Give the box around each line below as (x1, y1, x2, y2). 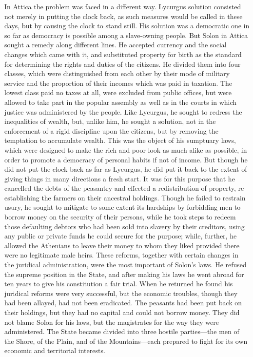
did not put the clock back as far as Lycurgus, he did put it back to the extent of (4, 164, 247, 174)
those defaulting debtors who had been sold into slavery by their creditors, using (4, 221, 245, 231)
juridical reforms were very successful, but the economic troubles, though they (4, 288, 238, 298)
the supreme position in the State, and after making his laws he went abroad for (4, 269, 244, 279)
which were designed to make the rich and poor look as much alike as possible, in (4, 144, 247, 155)
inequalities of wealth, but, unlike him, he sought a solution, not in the (4, 116, 216, 126)
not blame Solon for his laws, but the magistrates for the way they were (4, 317, 219, 327)
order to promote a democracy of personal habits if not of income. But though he (4, 154, 248, 164)
